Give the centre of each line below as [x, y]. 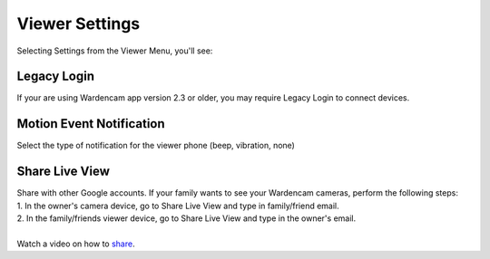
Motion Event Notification [91, 124]
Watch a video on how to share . [76, 244]
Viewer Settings [78, 24]
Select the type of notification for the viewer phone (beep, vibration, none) [156, 146]
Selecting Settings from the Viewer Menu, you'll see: [115, 51]
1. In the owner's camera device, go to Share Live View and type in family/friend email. [178, 206]
